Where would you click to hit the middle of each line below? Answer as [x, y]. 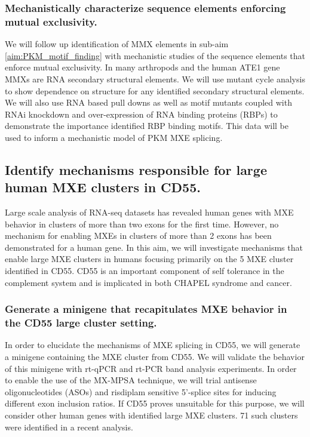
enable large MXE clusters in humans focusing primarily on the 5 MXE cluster [149, 259]
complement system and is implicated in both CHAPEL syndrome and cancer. [148, 282]
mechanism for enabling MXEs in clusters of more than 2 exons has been [138, 236]
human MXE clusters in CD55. [103, 187]
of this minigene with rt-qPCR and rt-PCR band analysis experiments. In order [151, 368]
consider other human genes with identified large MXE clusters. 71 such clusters [151, 415]
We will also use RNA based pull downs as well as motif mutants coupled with [148, 102]
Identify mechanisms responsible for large [136, 169]
